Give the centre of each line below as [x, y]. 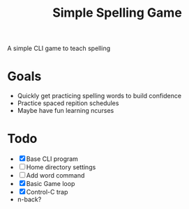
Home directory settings [61, 167]
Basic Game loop [51, 184]
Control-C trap [47, 192]
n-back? [29, 199]
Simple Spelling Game [117, 13]
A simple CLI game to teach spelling [59, 48]
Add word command [55, 176]
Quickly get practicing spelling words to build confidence [99, 96]
